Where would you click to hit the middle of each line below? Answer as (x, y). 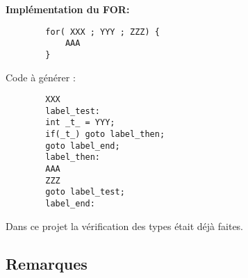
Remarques (47, 263)
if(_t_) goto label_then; (105, 134)
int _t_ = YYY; (80, 123)
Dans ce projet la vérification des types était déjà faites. (125, 226)
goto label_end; (83, 146)
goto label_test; (85, 192)
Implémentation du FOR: (68, 9)
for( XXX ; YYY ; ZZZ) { (102, 32)
